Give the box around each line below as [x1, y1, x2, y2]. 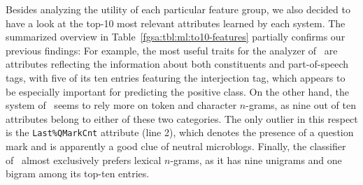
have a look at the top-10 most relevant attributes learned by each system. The [6, 15, 346, 30]
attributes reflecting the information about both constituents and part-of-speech [6, 57, 349, 71]
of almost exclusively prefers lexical [6, 152, 162, 167]
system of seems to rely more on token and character [6, 98, 237, 112]
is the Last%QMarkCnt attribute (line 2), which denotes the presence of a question [6, 125, 354, 140]
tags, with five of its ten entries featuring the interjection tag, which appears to [6, 70, 346, 84]
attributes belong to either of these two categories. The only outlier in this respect [6, 111, 358, 126]
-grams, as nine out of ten [245, 98, 356, 112]
